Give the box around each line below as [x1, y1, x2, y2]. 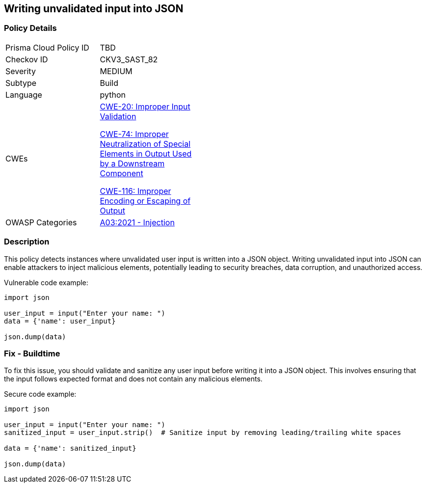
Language [5, 89, 42, 100]
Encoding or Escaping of [100, 195, 191, 206]
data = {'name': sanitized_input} [4, 444, 136, 453]
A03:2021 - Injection [100, 217, 175, 227]
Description [4, 237, 50, 247]
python [100, 89, 126, 100]
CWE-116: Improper [100, 186, 171, 196]
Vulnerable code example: [4, 278, 88, 287]
